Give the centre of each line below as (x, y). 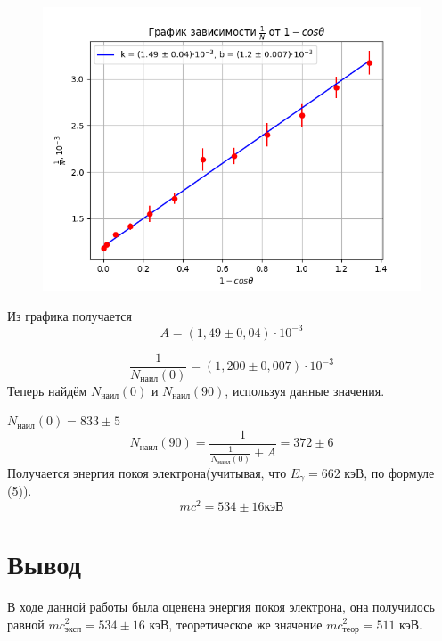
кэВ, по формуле (389, 472)
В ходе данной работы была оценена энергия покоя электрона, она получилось (221, 606)
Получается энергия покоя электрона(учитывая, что (147, 472)
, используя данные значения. (305, 390)
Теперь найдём (47, 390)
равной (26, 624)
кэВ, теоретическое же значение (236, 624)
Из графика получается (70, 315)
